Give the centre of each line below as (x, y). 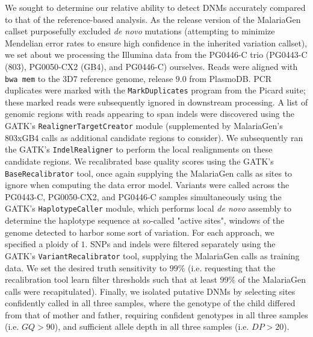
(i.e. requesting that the (232, 267)
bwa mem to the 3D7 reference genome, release (89, 78)
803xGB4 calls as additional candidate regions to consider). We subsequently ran (154, 137)
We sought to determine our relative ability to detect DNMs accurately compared (155, 7)
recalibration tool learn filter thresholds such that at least (111, 279)
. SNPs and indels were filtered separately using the (180, 244)
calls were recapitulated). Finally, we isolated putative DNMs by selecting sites (150, 291)
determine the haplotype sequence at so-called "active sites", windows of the (145, 220)
